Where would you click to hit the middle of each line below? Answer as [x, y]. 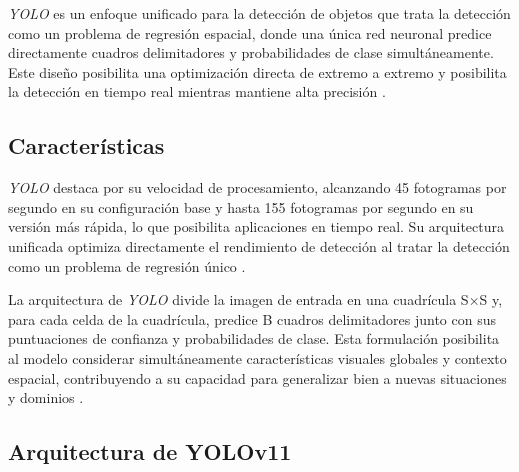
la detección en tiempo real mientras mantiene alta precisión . [197, 91]
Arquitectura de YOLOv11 [150, 451]
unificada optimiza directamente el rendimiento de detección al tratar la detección [259, 245]
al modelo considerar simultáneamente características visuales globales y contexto [257, 357]
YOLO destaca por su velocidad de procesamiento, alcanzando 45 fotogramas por [257, 187]
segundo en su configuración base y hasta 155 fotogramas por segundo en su [241, 206]
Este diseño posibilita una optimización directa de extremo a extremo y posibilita [257, 71]
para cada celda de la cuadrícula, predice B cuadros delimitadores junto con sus [252, 318]
